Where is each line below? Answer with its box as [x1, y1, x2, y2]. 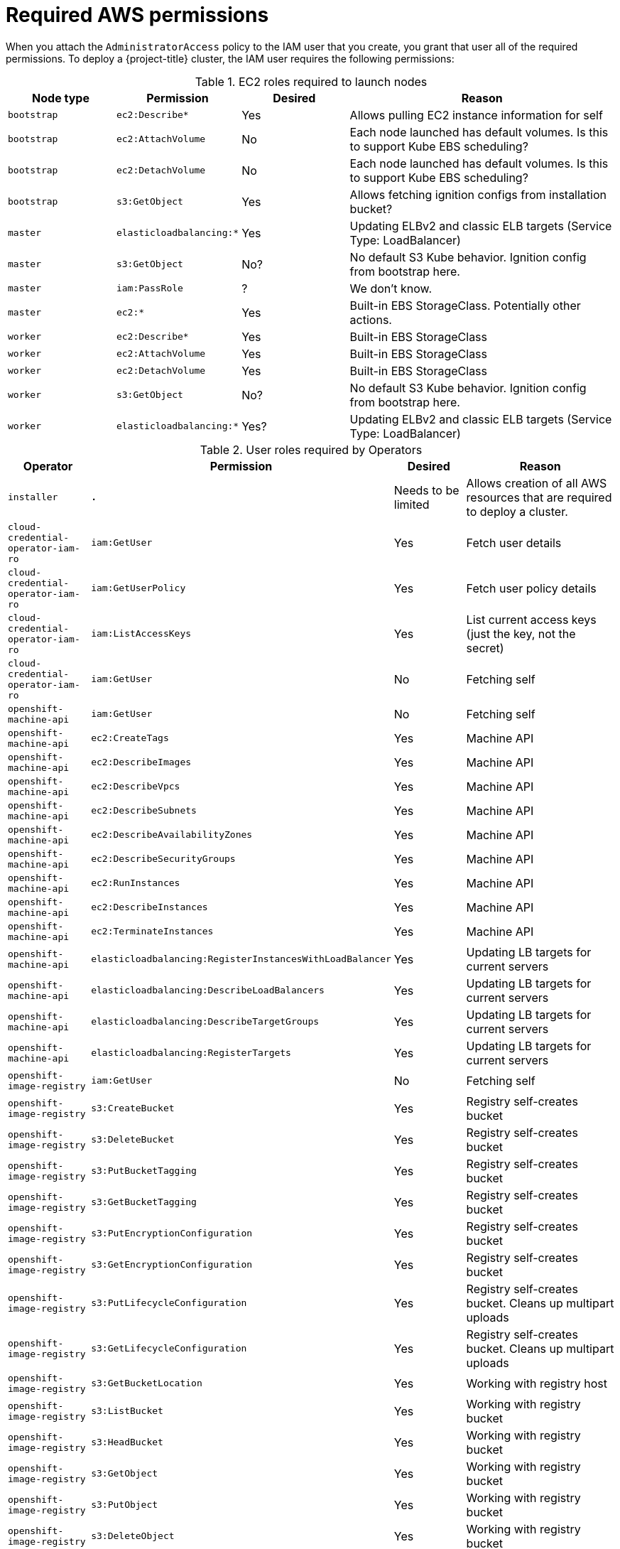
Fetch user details [466, 535, 562, 550]
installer [8, 492, 58, 503]
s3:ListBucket [91, 1405, 163, 1417]
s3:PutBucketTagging [91, 1165, 197, 1177]
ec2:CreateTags [91, 733, 169, 744]
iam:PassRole [116, 283, 183, 294]
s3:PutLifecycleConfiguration [91, 1297, 247, 1309]
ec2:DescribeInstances [91, 902, 208, 913]
